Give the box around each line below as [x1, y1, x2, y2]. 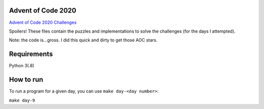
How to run [9, 75, 44, 84]
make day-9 [9, 97, 35, 103]
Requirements [9, 50, 53, 58]
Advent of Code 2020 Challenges [9, 19, 77, 25]
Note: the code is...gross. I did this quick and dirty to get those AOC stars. [9, 37, 157, 43]
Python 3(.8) [9, 63, 34, 69]
